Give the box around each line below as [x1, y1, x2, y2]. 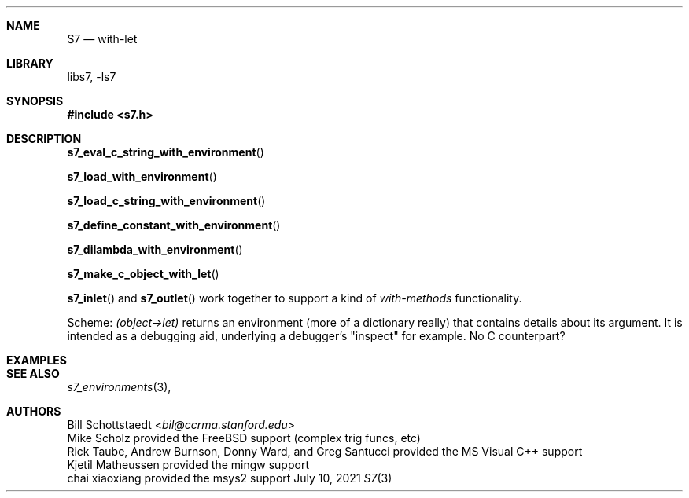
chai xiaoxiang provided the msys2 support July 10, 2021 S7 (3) [67, 471, 392, 485]
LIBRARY [6, 57, 53, 70]
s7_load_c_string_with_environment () [67, 194, 266, 207]
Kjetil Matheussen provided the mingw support [67, 458, 309, 471]
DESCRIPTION [6, 132, 82, 145]
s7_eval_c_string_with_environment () [67, 145, 264, 159]
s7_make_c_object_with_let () [67, 267, 219, 280]
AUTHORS [6, 405, 61, 418]
